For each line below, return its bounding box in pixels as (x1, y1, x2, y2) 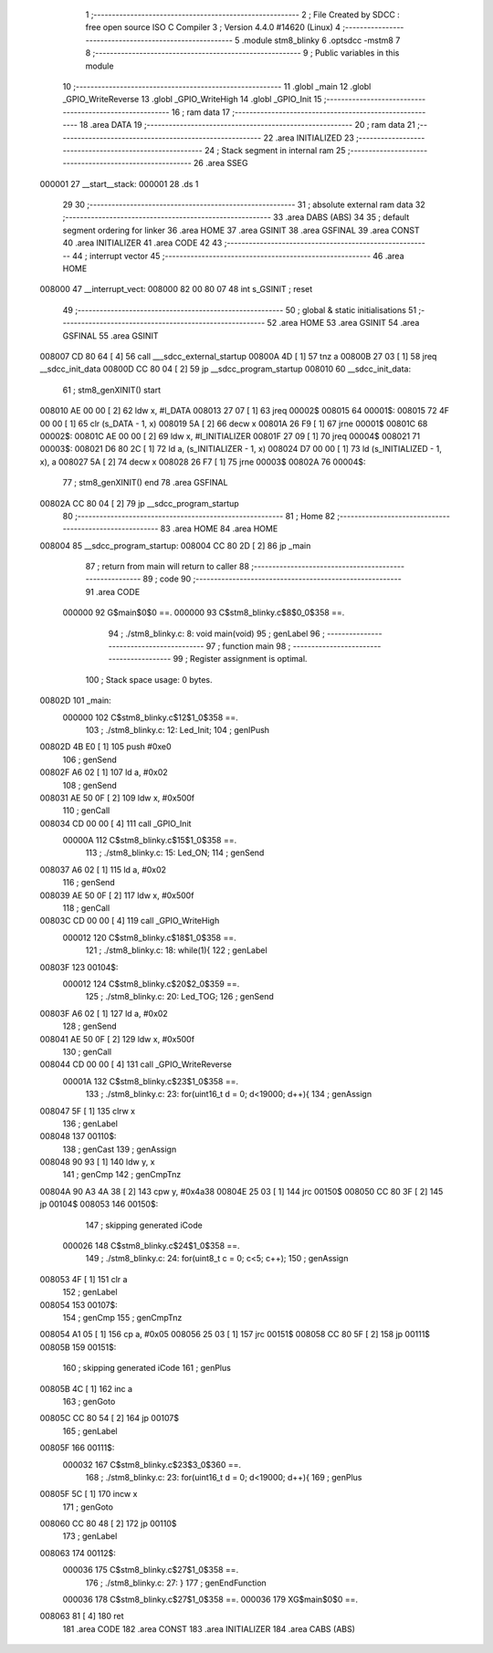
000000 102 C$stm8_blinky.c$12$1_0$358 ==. (62, 712, 239, 723)
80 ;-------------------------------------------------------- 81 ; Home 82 (62, 510, 336, 521)
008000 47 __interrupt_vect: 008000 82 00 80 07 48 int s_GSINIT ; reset (39, 284, 313, 295)
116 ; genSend (62, 877, 116, 888)
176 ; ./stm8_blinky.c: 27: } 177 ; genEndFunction (85, 1577, 267, 1588)
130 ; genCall (62, 1046, 112, 1057)
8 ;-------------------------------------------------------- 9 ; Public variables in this (85, 47, 400, 58)
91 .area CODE (85, 586, 141, 597)
